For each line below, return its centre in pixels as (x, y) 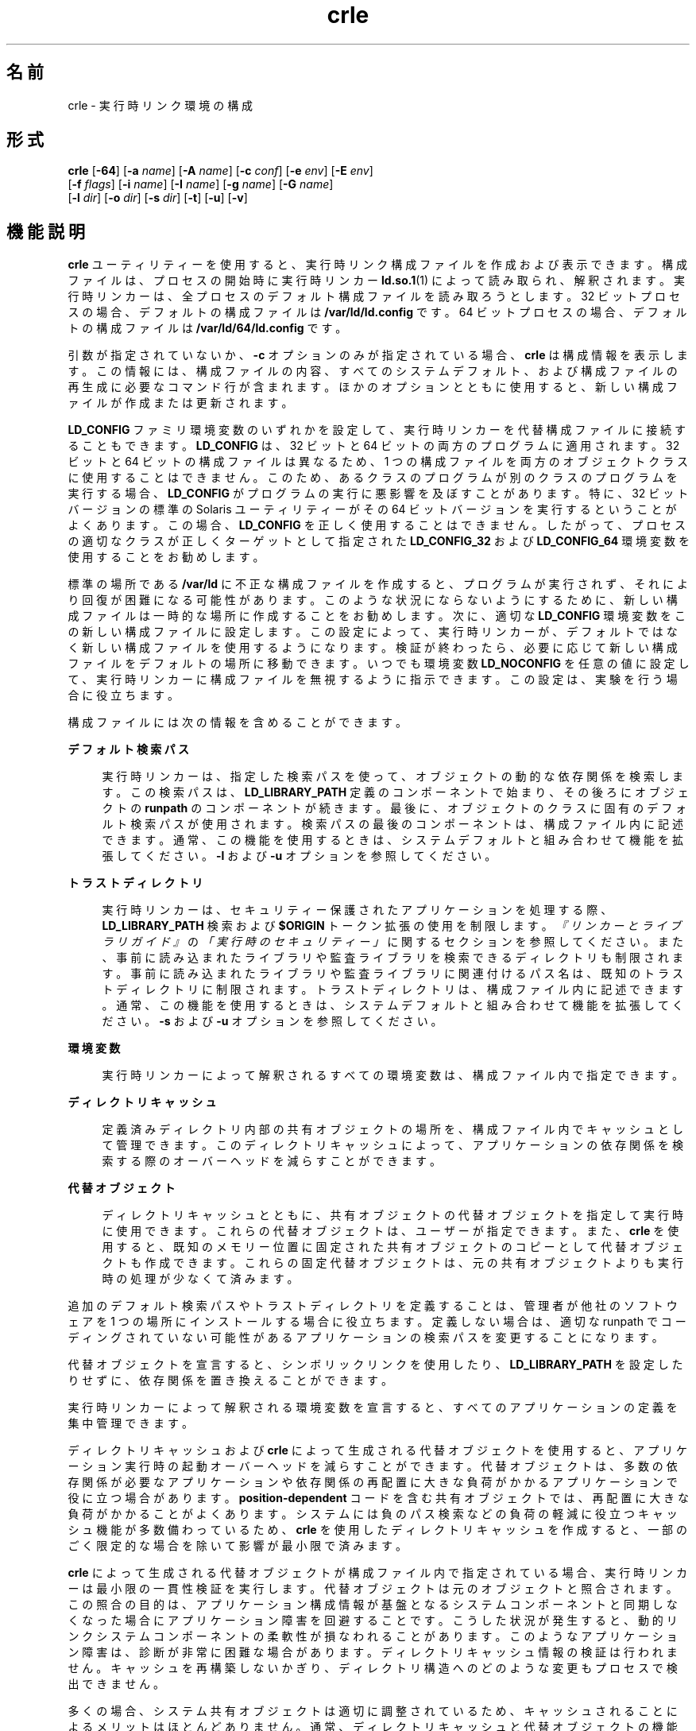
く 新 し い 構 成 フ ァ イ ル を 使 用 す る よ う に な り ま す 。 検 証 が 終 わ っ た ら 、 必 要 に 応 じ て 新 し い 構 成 (373, 648)
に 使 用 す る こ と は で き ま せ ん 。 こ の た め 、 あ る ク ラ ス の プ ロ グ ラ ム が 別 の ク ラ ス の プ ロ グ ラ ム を (373, 478)
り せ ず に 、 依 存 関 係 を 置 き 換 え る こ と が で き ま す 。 (230, 1381)
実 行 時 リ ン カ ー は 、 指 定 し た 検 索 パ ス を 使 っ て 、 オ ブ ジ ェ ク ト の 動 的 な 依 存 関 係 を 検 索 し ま (392, 776)
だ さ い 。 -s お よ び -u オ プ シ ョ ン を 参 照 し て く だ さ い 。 (272, 1021)
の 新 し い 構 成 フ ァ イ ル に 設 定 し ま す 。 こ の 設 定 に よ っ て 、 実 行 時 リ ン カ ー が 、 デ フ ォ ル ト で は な (373, 632)
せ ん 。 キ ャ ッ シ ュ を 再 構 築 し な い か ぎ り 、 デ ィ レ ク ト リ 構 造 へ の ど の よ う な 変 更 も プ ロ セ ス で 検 (373, 1668)
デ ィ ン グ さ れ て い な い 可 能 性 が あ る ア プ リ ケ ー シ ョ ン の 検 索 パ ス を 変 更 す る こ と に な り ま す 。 (365, 1338)
